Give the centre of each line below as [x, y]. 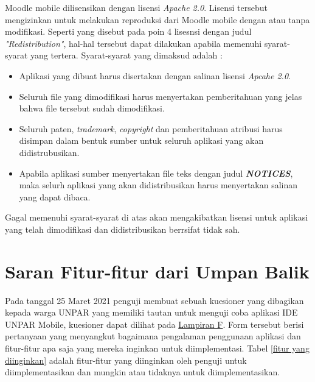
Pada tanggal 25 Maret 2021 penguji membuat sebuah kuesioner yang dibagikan [154, 300]
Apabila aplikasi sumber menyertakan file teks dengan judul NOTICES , [156, 173]
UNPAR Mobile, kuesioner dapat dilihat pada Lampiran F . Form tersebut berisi [154, 324]
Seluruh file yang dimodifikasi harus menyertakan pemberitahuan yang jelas [161, 96]
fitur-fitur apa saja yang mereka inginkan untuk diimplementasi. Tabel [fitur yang [157, 348]
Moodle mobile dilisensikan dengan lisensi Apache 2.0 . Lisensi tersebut [136, 7]
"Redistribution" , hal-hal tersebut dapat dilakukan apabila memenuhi [133, 43]
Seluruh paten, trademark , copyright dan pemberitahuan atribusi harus [151, 128]
